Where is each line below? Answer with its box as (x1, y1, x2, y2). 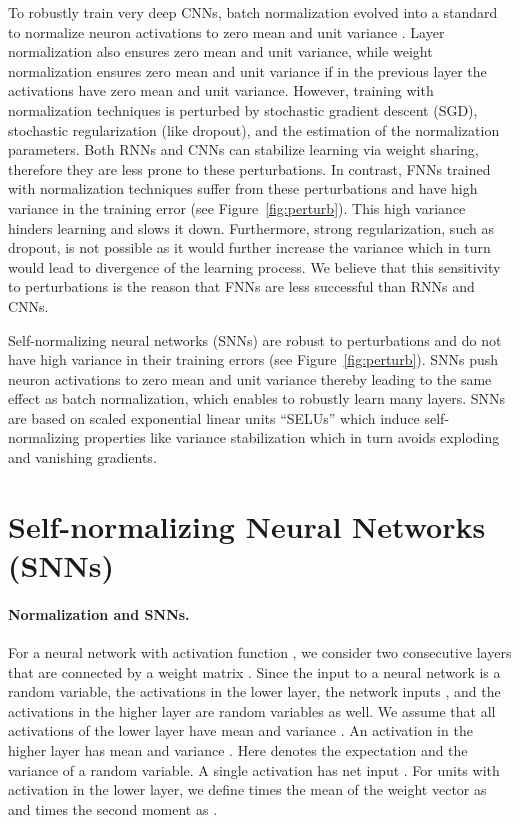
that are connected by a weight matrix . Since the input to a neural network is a (8, 661, 501, 682)
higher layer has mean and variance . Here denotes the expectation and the (8, 739, 468, 760)
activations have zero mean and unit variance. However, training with (8, 80, 434, 101)
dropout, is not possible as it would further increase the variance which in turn (8, 237, 491, 258)
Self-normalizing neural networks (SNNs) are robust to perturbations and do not (8, 329, 502, 350)
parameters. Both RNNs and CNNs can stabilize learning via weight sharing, (8, 139, 479, 160)
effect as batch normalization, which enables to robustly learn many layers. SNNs (8, 388, 506, 409)
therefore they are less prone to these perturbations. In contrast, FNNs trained (8, 158, 491, 179)
